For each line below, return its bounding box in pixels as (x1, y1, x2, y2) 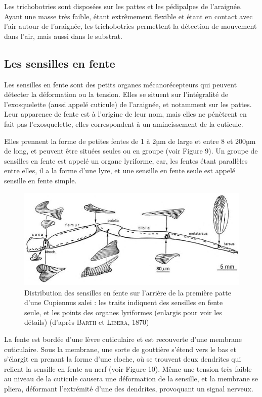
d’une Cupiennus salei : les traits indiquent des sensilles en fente (24, 297, 223, 308)
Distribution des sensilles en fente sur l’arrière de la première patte (24, 287, 231, 297)
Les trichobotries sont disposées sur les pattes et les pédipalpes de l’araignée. (4, 1, 242, 11)
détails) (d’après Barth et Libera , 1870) (24, 317, 149, 327)
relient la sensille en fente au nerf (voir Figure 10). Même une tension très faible (4, 363, 252, 374)
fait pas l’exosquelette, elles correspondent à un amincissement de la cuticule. (4, 118, 243, 129)
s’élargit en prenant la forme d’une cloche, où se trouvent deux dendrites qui (4, 354, 241, 364)
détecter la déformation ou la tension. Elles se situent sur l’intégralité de (4, 89, 228, 100)
